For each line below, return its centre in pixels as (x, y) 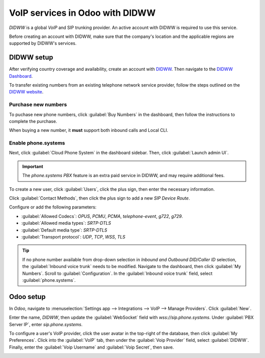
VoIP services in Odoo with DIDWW (82, 13)
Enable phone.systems (37, 143)
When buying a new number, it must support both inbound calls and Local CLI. (89, 130)
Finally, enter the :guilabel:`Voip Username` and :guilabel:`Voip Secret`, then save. (92, 347)
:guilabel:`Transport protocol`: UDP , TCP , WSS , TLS (73, 237)
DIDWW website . (26, 92)
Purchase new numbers (38, 105)
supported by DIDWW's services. (43, 43)
